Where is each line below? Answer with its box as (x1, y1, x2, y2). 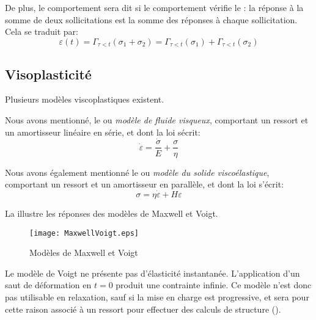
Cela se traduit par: (5, 25, 78, 38)
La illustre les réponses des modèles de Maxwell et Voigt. (5, 206, 218, 219)
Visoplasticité (5, 64, 92, 83)
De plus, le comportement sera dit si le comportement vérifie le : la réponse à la (5, 1, 304, 13)
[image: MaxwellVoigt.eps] (29, 228, 139, 238)
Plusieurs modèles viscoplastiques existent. (5, 93, 164, 106)
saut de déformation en (5, 278, 92, 291)
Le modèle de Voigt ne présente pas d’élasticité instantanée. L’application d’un (5, 266, 300, 279)
